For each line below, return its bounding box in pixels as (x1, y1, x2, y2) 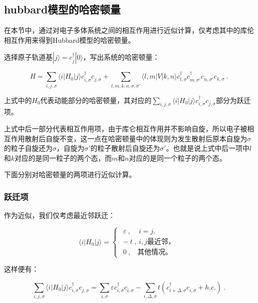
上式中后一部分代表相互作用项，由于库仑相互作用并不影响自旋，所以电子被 (4, 123, 247, 133)
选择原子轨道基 (4, 52, 53, 62)
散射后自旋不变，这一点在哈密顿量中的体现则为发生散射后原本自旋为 (24, 133, 247, 143)
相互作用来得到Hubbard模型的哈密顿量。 (4, 34, 135, 45)
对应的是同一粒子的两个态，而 (14, 152, 112, 163)
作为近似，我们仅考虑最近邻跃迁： (4, 210, 115, 220)
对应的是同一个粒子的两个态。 (129, 152, 226, 163)
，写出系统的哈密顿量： (83, 52, 160, 62)
